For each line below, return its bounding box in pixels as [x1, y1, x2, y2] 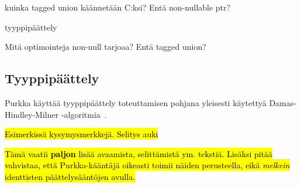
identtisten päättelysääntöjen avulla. [5, 170, 136, 182]
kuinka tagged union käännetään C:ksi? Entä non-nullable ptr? [5, 1, 231, 13]
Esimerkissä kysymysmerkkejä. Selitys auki [5, 128, 158, 140]
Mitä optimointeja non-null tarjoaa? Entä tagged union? [5, 40, 206, 53]
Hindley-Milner [5, 108, 59, 120]
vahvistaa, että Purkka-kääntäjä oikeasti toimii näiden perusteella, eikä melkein [5, 159, 290, 171]
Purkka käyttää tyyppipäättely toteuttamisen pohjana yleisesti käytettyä [5, 96, 267, 108]
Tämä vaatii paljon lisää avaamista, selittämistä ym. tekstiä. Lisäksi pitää [5, 147, 273, 159]
